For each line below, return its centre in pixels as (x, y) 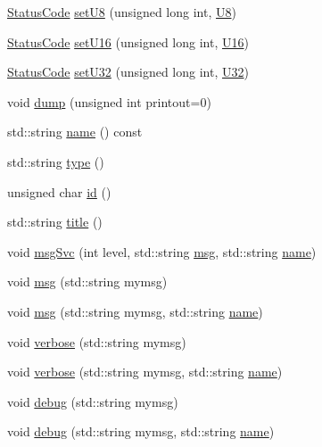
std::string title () (55, 222)
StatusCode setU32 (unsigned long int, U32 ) (128, 72)
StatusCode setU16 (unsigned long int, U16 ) (128, 41)
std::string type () (56, 161)
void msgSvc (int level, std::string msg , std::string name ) (162, 251)
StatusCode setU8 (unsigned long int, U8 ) (122, 12)
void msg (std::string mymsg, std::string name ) (135, 311)
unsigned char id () (59, 191)
